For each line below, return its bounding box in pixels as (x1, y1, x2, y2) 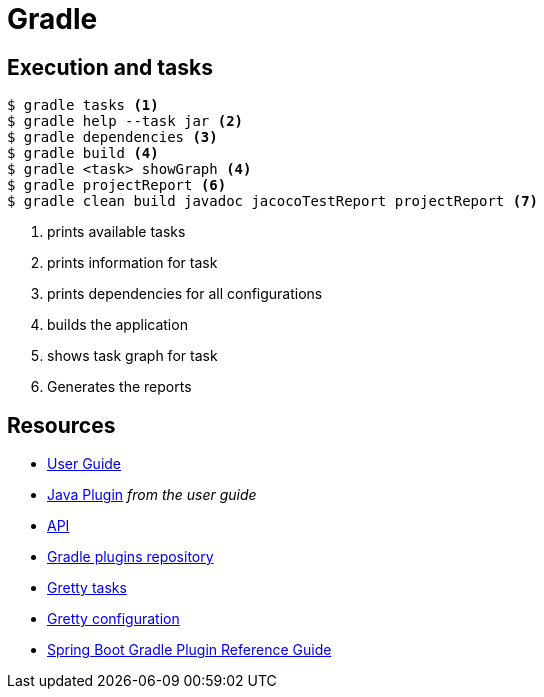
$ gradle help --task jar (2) (7, 113, 244, 130)
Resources (7, 412, 116, 438)
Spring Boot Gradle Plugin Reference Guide (47, 641, 332, 659)
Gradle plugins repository (47, 548, 214, 566)
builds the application (47, 316, 188, 334)
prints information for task (47, 254, 218, 272)
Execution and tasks (7, 54, 213, 80)
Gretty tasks (47, 579, 127, 597)
